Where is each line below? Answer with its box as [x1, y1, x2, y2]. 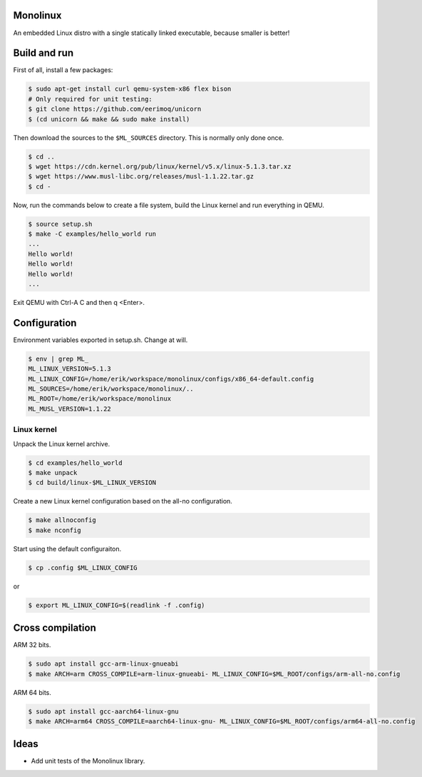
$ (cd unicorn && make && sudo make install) [28, 115, 190, 123]
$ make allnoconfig [28, 516, 96, 524]
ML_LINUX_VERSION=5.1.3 [28, 365, 112, 373]
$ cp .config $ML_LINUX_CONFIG [28, 563, 138, 571]
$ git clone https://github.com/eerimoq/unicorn [28, 105, 202, 114]
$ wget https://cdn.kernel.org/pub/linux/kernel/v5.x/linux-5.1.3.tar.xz [28, 162, 292, 171]
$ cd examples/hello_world [28, 458, 123, 467]
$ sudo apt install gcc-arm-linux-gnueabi [28, 660, 179, 668]
